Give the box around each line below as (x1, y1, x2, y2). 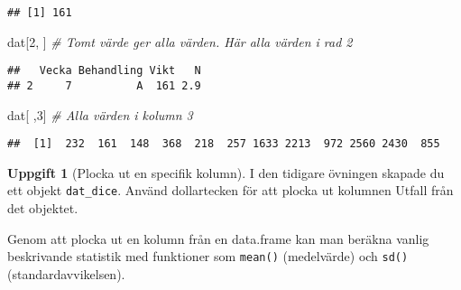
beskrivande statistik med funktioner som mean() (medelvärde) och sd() (7, 247, 409, 266)
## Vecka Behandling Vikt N (7, 64, 201, 78)
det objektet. (7, 199, 78, 218)
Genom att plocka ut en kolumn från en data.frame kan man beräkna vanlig (7, 229, 429, 248)
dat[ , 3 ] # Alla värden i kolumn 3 (7, 105, 193, 124)
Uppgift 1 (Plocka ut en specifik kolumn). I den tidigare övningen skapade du (7, 163, 445, 182)
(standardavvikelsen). (7, 264, 125, 283)
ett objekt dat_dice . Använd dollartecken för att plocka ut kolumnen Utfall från (7, 181, 454, 200)
